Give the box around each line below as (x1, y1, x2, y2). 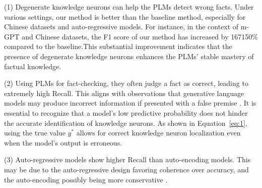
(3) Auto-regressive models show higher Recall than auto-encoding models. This (4, 154, 251, 165)
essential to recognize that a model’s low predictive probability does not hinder (4, 107, 248, 118)
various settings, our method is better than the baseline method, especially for (4, 11, 246, 22)
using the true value (4, 127, 65, 138)
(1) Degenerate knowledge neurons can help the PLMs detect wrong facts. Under (4, 2, 254, 12)
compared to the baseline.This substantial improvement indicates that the (4, 41, 232, 52)
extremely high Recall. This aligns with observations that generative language (4, 87, 244, 98)
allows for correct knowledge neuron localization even (76, 127, 241, 138)
